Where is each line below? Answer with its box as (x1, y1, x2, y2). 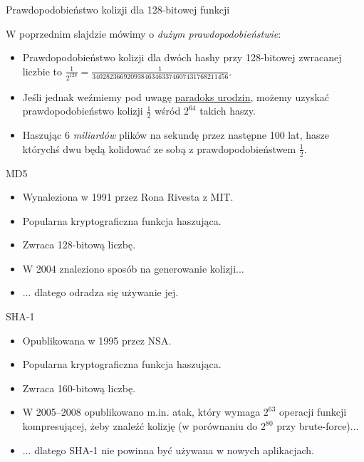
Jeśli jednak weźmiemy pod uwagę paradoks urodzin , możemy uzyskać (22, 89, 330, 104)
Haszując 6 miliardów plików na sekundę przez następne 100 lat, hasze (22, 127, 329, 142)
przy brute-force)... (276, 419, 359, 434)
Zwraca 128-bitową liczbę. (22, 237, 136, 252)
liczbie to (22, 63, 63, 78)
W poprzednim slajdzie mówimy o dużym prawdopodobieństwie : (6, 26, 281, 41)
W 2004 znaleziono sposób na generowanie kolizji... (22, 261, 244, 275)
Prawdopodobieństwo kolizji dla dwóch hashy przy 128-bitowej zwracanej (22, 50, 342, 65)
